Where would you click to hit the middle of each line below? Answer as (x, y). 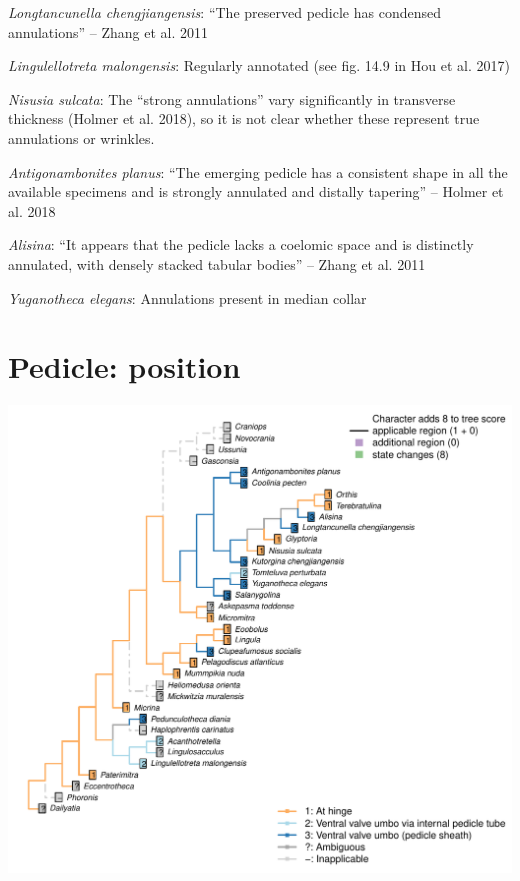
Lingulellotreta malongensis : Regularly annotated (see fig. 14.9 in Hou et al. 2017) (259, 65)
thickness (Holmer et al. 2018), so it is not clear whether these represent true (244, 118)
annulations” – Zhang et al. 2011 (108, 31)
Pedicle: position (124, 366)
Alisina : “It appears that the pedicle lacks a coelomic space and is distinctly (241, 244)
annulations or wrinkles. (81, 137)
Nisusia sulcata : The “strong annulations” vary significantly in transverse (232, 98)
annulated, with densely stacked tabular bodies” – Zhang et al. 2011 (217, 263)
